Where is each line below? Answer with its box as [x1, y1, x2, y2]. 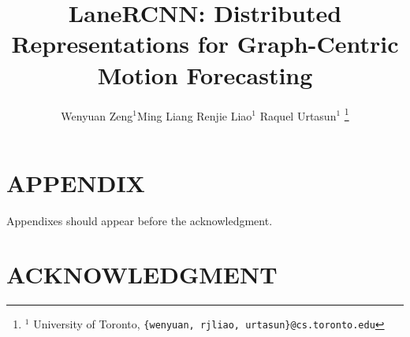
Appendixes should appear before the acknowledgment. [6, 212, 273, 228]
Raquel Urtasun [259, 107, 337, 124]
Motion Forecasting [97, 58, 313, 91]
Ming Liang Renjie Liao [137, 107, 252, 124]
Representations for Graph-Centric [11, 28, 399, 60]
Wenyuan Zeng [61, 107, 133, 124]
